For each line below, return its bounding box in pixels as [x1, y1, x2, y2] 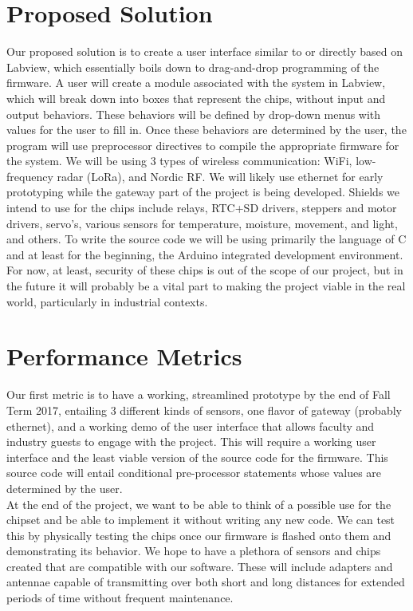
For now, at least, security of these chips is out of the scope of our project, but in [6, 262, 403, 278]
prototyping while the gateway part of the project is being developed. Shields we [6, 183, 400, 200]
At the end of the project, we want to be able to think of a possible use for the [6, 495, 391, 512]
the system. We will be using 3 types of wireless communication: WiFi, [6, 152, 352, 169]
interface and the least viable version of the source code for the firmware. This [6, 448, 388, 465]
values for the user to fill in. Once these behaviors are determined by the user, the [6, 121, 407, 138]
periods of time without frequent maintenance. [6, 589, 234, 606]
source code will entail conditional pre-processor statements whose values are [6, 464, 382, 481]
